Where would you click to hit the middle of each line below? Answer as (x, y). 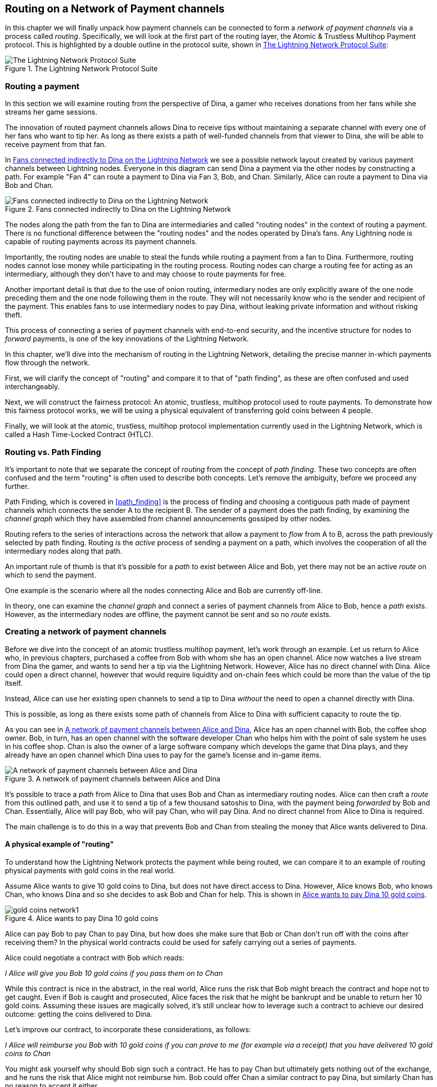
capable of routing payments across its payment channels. (101, 242)
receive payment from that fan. (56, 145)
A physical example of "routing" (60, 844)
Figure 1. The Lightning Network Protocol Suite (81, 69)
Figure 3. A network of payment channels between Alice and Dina (113, 778)
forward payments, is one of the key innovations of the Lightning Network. (127, 339)
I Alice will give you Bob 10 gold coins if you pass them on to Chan (114, 973)
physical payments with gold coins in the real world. (90, 870)
